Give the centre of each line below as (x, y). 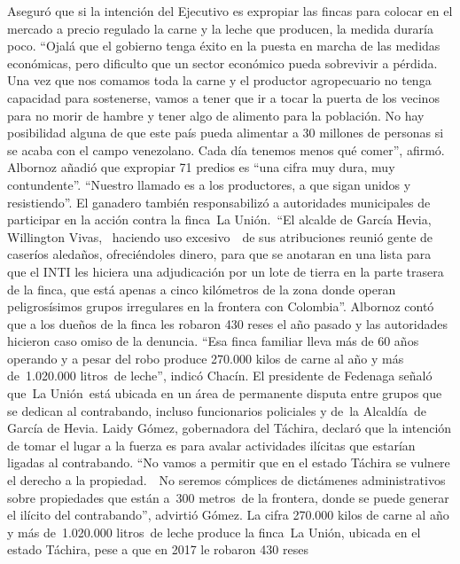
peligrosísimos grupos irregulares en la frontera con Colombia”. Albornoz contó (221, 306)
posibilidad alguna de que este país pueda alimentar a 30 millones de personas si (226, 133)
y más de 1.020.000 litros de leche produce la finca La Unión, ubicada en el (214, 532)
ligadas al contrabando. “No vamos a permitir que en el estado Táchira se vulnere (229, 462)
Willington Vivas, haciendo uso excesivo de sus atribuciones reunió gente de (220, 236)
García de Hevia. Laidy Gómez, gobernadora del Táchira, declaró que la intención (230, 428)
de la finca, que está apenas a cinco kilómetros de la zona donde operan (202, 289)
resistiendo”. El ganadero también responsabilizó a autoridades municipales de (219, 202)
